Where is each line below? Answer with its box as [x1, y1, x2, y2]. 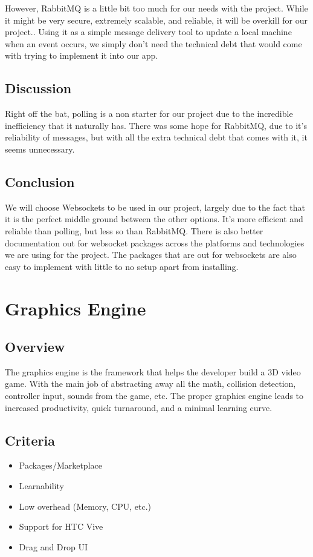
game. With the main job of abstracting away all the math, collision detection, [5, 377, 296, 390]
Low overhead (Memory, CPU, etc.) [19, 499, 152, 512]
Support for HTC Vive [19, 520, 103, 533]
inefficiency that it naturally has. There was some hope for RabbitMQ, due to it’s [5, 119, 307, 131]
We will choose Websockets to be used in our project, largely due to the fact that [5, 200, 306, 213]
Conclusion [5, 172, 75, 191]
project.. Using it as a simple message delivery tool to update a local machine [5, 25, 292, 38]
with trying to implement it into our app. [5, 49, 158, 62]
